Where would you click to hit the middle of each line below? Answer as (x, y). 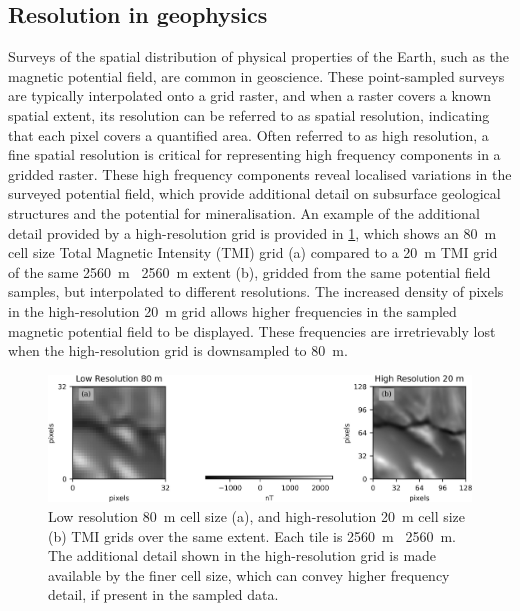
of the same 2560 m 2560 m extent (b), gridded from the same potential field (249, 271)
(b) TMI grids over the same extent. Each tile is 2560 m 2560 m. (252, 535)
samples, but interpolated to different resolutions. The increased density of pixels (256, 291)
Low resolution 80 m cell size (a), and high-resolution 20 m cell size (257, 515)
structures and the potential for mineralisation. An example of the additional (244, 212)
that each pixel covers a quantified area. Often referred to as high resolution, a (248, 134)
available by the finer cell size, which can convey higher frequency (249, 574)
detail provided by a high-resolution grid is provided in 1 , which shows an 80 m (252, 232)
